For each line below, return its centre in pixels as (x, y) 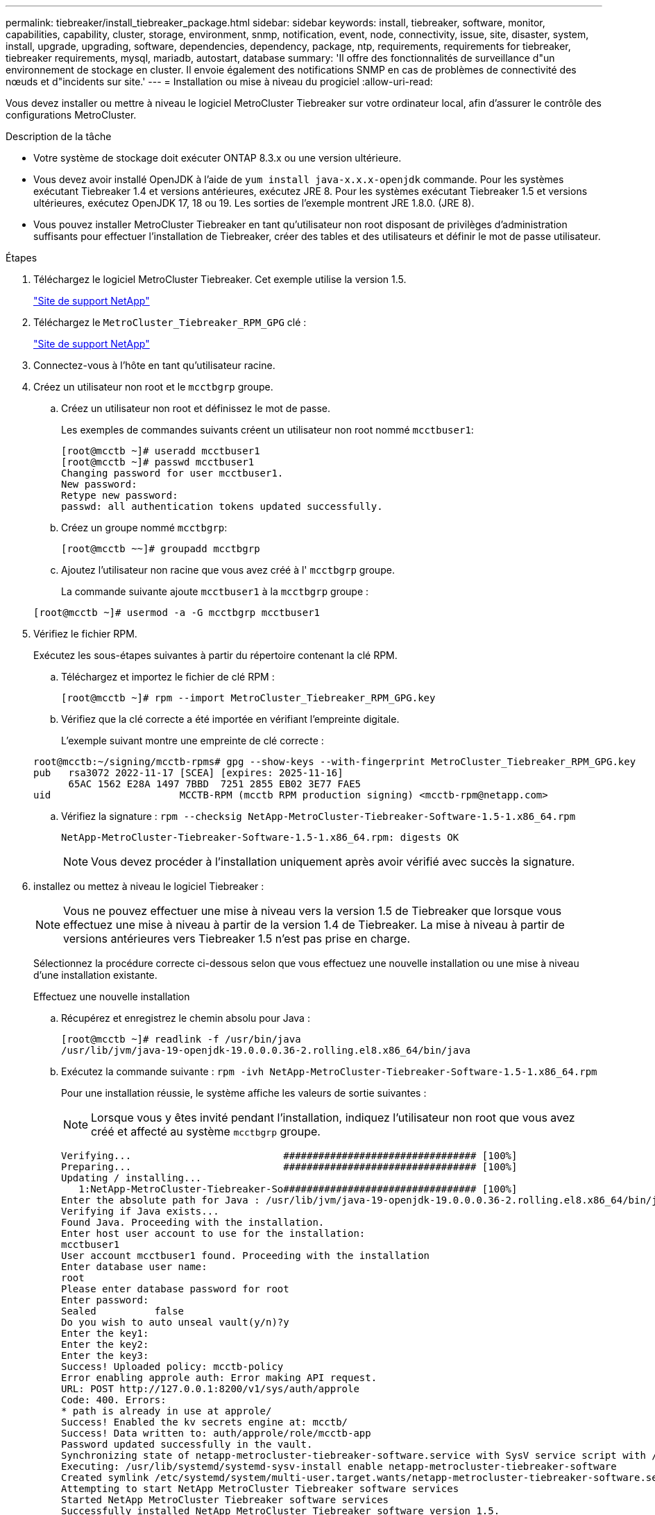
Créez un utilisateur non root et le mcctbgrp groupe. (153, 387)
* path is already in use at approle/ (167, 1411)
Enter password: (105, 1300)
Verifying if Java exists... (140, 1211)
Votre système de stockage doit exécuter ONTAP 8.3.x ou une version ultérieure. (218, 158)
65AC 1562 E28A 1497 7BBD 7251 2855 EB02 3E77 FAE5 (215, 784)
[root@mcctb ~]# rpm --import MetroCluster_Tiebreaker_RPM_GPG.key (248, 698)
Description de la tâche (59, 136)
